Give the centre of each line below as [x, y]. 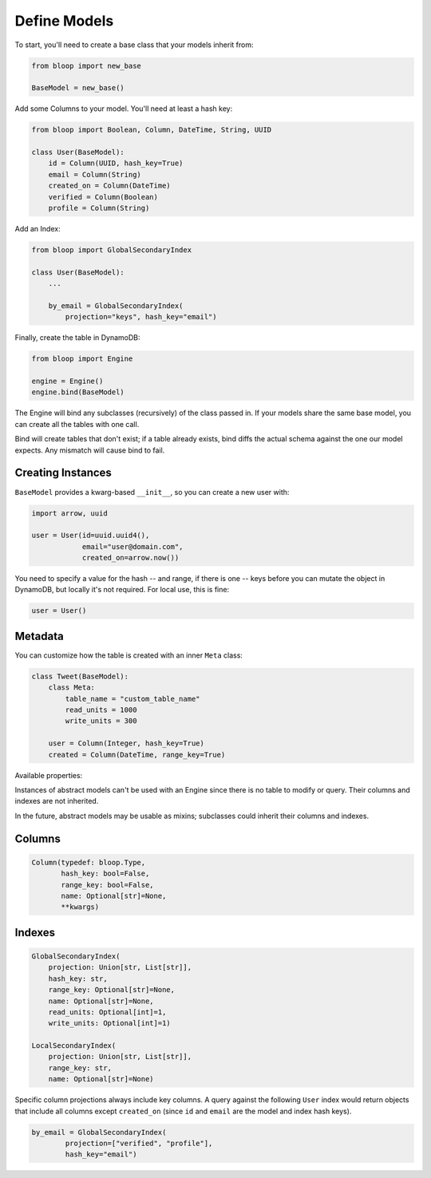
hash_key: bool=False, [105, 874]
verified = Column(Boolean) [103, 197]
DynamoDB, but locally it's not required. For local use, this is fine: [122, 590]
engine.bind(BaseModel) [78, 392]
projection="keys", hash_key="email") [141, 317]
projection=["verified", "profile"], [139, 1144]
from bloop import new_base [86, 65]
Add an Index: [38, 229]
